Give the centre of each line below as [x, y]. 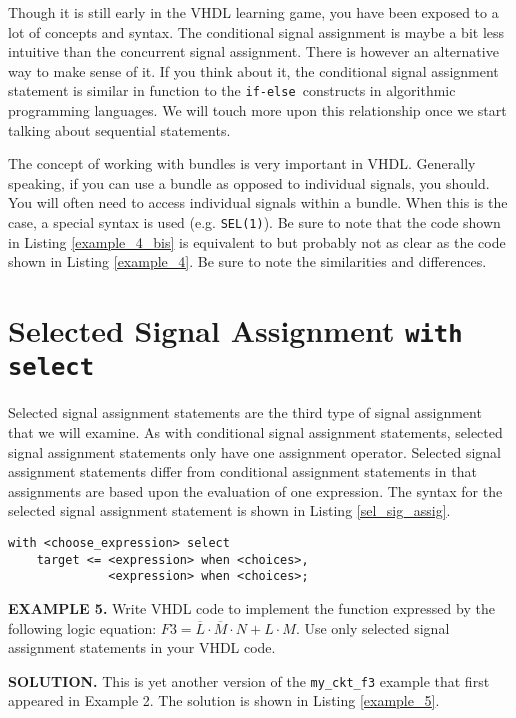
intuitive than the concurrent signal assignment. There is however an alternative [253, 51]
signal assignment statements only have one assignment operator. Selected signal [254, 451]
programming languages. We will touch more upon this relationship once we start [257, 110]
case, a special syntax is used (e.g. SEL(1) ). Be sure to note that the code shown [254, 222]
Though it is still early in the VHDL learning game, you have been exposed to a [253, 12]
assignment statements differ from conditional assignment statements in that [242, 471]
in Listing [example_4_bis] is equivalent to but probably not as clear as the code [257, 241]
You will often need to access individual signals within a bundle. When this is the [258, 202]
